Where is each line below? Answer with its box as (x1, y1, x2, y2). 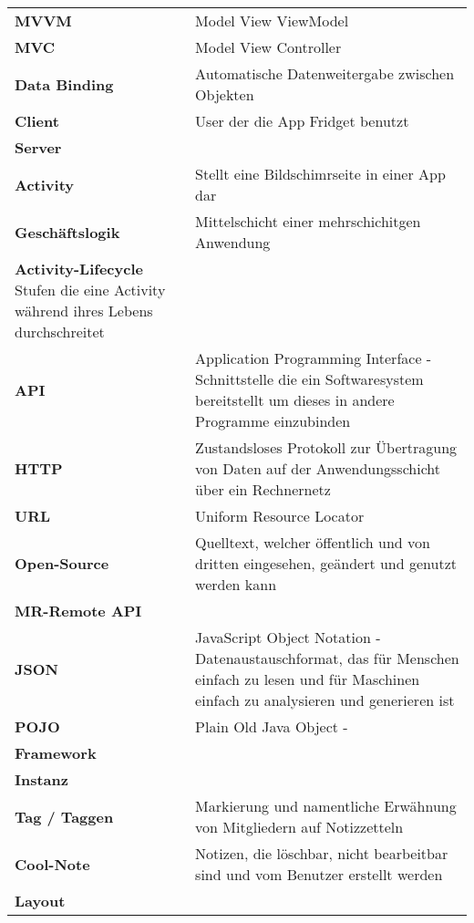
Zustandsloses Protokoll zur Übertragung (195, 437, 458, 458)
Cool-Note (15, 853, 90, 875)
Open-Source (15, 553, 109, 574)
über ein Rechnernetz (195, 479, 331, 500)
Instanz (15, 769, 68, 790)
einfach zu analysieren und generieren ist (195, 690, 455, 710)
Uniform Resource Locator (195, 505, 365, 526)
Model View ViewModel (195, 10, 349, 31)
